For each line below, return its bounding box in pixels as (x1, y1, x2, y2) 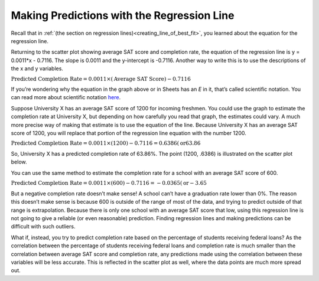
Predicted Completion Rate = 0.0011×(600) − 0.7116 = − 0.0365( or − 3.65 (11, 180, 207, 187)
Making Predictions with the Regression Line (11, 9, 235, 22)
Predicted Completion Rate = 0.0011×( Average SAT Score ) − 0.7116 (11, 76, 191, 82)
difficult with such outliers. (11, 223, 76, 230)
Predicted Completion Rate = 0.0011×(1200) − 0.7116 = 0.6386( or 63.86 (11, 140, 201, 147)
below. (11, 158, 27, 165)
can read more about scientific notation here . (11, 94, 121, 101)
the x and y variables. (11, 65, 63, 72)
